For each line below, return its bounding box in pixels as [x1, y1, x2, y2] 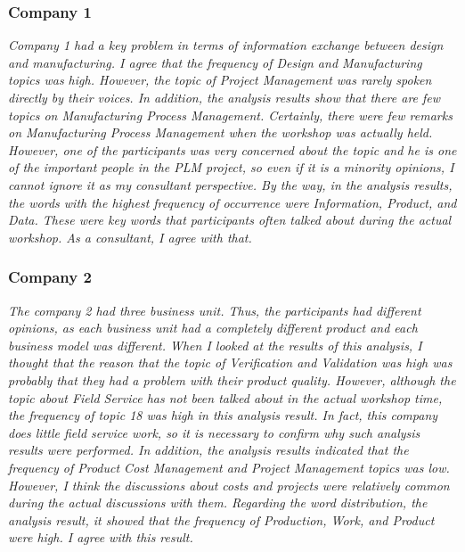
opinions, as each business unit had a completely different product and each [8, 318, 418, 337]
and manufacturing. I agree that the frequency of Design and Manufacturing [8, 53, 422, 71]
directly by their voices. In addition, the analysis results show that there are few [8, 88, 441, 106]
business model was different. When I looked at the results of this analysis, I [8, 335, 422, 354]
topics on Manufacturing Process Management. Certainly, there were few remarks [8, 105, 453, 124]
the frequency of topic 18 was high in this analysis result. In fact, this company [8, 406, 438, 424]
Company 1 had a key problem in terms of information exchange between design [8, 36, 444, 54]
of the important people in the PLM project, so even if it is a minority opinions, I [8, 158, 454, 177]
